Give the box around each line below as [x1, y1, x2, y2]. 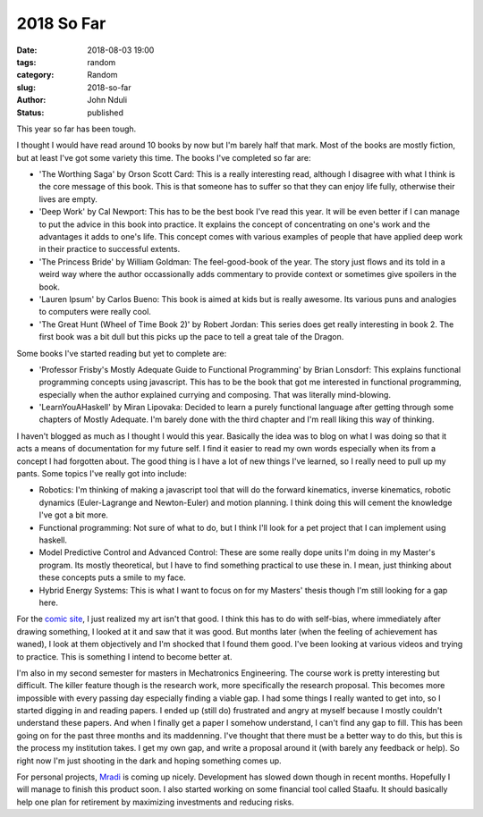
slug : [16, 81, 36, 93]
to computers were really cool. [38, 307, 152, 317]
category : [16, 70, 55, 80]
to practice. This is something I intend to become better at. [16, 651, 233, 661]
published [87, 107, 124, 118]
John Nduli [87, 95, 128, 105]
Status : [16, 107, 45, 118]
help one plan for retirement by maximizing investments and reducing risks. [16, 796, 294, 807]
